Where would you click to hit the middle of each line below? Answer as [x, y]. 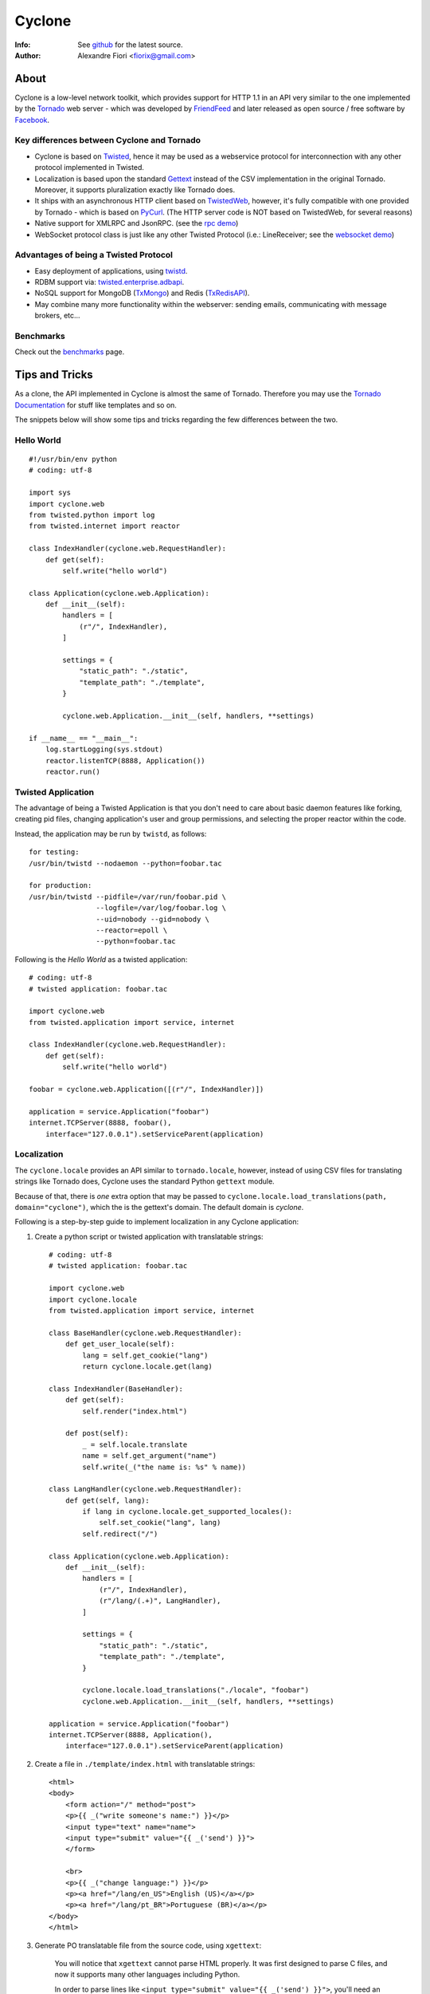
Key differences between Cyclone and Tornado [107, 140]
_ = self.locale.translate [135, 1444]
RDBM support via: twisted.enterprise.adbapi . [109, 282]
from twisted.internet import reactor [105, 526]
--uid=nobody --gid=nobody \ [153, 919]
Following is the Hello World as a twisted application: [101, 959]
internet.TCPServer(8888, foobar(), [100, 1123]
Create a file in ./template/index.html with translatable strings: [145, 1763]
